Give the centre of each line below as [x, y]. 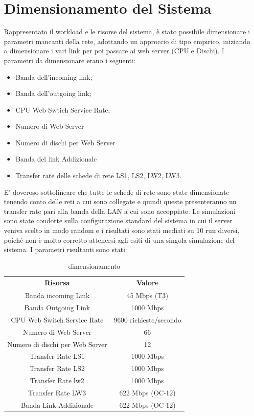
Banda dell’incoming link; [54, 77]
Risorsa [57, 283]
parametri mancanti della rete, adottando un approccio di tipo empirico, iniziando [127, 41]
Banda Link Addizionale [57, 404]
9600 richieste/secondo [148, 319]
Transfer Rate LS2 [57, 368]
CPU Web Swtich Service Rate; [63, 109]
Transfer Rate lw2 [57, 381]
